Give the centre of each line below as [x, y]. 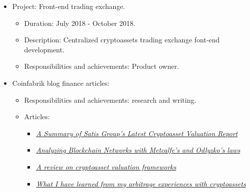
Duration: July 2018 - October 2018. [80, 23]
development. [44, 49]
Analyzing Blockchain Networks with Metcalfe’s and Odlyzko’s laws [138, 150]
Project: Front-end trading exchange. [69, 6]
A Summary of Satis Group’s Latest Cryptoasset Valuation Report [137, 133]
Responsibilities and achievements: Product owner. [102, 66]
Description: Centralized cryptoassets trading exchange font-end [122, 40]
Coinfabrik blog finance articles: [61, 83]
